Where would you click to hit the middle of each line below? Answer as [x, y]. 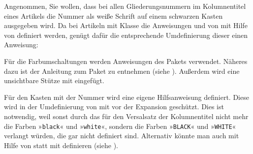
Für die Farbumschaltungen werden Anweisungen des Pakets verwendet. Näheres [126, 61]
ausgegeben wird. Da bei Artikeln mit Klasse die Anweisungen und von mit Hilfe [126, 25]
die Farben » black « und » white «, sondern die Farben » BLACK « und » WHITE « [120, 126]
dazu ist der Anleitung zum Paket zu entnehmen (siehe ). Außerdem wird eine [122, 71]
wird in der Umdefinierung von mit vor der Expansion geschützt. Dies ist [114, 107]
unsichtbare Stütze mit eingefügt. [54, 80]
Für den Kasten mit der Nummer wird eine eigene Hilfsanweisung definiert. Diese [126, 97]
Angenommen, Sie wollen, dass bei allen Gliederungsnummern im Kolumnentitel [125, 6]
